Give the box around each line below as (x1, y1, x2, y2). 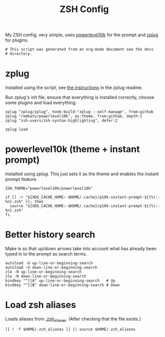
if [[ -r (5, 195, 24, 200)
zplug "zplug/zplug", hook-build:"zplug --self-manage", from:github (5, 109, 154, 115)
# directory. (5, 51, 33, 56)
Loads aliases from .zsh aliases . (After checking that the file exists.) (5, 315, 141, 323)
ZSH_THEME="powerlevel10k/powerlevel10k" (5, 186, 93, 191)
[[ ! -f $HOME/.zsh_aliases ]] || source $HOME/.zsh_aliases (5, 326, 136, 332)
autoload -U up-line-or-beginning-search (5, 261, 93, 266)
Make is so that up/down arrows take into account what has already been (5, 246, 157, 252)
